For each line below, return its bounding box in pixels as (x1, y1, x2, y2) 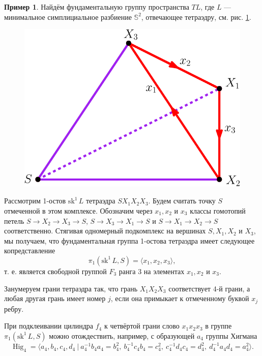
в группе (205, 320, 232, 331)
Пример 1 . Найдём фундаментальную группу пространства (4, 2, 189, 12)
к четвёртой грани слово (104, 320, 180, 331)
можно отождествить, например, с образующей (49, 330, 195, 341)
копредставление (4, 245, 55, 256)
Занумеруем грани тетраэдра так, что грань (4, 283, 138, 293)
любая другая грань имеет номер (4, 293, 106, 304)
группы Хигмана (206, 330, 257, 341)
